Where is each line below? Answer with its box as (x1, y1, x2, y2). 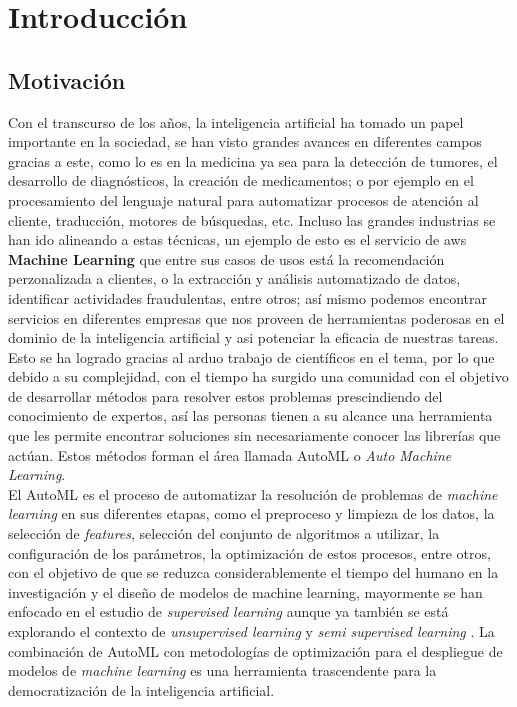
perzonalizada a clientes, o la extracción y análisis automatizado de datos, (8, 268, 461, 289)
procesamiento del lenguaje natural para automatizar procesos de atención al (8, 189, 479, 210)
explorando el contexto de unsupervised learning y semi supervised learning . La (8, 621, 495, 642)
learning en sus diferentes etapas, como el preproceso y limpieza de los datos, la (8, 503, 495, 524)
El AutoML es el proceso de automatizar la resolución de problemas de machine (8, 483, 498, 504)
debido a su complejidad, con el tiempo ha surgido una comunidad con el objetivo (8, 366, 509, 387)
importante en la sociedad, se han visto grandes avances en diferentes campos (8, 131, 482, 152)
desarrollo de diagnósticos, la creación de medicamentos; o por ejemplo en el (8, 170, 474, 191)
